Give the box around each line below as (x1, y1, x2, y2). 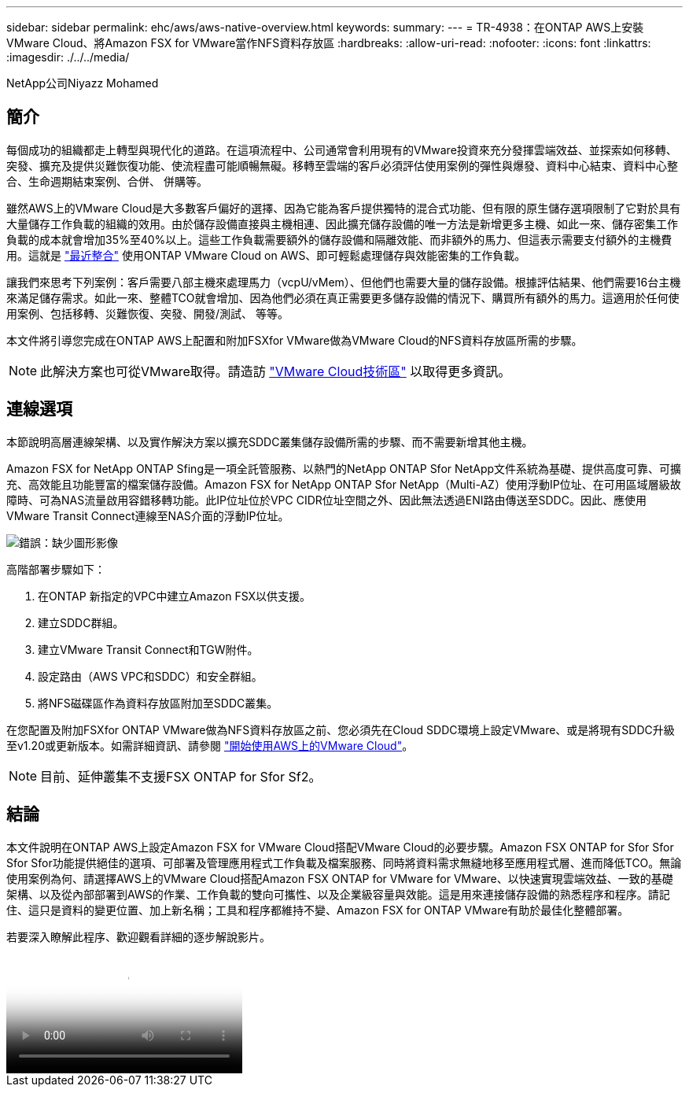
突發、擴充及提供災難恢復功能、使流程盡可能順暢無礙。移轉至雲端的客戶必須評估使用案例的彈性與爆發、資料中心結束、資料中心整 (6, 158, 678, 172)
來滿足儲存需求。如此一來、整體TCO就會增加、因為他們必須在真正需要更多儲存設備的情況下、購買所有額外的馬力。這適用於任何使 (6, 290, 680, 305)
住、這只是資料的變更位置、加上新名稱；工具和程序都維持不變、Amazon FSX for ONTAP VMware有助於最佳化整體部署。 (6, 903, 629, 917)
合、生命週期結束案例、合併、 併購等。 (6, 174, 208, 188)
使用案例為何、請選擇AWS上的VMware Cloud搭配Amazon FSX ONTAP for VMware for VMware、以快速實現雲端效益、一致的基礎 (6, 871, 673, 885)
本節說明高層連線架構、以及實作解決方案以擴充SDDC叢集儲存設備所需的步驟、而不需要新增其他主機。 (6, 434, 533, 449)
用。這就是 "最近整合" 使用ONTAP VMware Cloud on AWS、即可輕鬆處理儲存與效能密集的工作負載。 (6, 248, 526, 262)
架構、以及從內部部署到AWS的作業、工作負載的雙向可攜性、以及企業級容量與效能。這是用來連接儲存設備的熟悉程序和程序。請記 (6, 887, 670, 901)
